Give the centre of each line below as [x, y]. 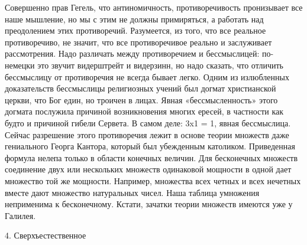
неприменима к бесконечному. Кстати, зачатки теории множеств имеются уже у [149, 204]
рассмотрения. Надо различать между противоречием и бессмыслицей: [132, 53]
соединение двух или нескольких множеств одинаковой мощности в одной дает [148, 169]
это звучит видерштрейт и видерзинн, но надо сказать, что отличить [160, 65]
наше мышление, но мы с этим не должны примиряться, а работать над [134, 19]
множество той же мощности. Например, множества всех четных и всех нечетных [153, 180]
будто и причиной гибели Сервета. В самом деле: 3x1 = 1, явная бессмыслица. [148, 122]
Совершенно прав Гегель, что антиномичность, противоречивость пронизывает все [154, 7]
